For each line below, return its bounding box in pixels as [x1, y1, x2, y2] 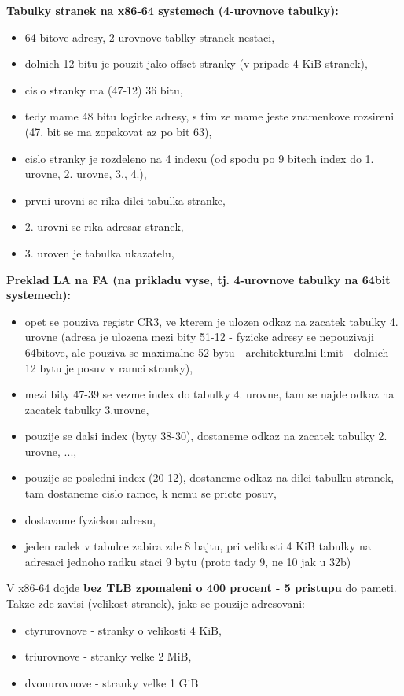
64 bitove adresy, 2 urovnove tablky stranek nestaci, [24, 28, 275, 45]
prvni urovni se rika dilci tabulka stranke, [24, 191, 226, 208]
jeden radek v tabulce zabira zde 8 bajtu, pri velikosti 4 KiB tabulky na [24, 538, 371, 554]
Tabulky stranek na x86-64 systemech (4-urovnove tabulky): [6, 2, 339, 18]
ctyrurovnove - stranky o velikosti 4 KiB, [24, 621, 222, 638]
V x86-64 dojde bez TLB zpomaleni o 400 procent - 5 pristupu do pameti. [6, 579, 397, 596]
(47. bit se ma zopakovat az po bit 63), [24, 123, 212, 139]
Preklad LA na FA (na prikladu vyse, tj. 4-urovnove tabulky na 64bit [6, 271, 391, 287]
